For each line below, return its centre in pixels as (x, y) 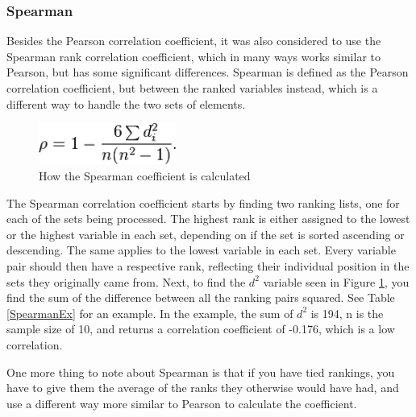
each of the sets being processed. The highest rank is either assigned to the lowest (208, 219)
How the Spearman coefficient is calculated (145, 175)
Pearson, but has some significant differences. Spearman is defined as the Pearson (208, 72)
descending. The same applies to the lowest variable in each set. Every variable (201, 250)
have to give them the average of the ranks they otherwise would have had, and (203, 388)
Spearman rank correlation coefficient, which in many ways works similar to (194, 56)
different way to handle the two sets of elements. (126, 103)
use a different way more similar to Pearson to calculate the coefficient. (182, 403)
